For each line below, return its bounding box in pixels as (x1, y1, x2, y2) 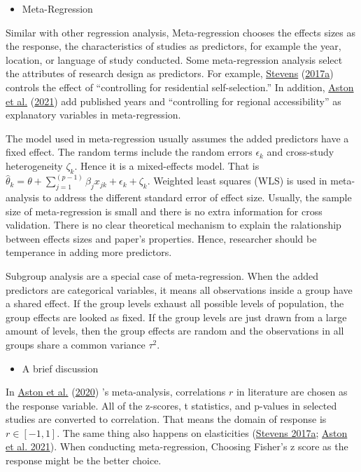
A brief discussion (22, 360, 99, 375)
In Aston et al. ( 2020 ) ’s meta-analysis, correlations (6, 384, 226, 399)
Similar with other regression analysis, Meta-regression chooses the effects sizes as (6, 25, 356, 39)
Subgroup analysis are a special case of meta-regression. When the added (6, 268, 319, 283)
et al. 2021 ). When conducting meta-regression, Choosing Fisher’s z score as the (6, 439, 348, 454)
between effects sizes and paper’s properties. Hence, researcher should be (6, 231, 317, 245)
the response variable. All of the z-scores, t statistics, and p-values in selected (6, 398, 337, 412)
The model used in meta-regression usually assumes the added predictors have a (6, 130, 349, 145)
